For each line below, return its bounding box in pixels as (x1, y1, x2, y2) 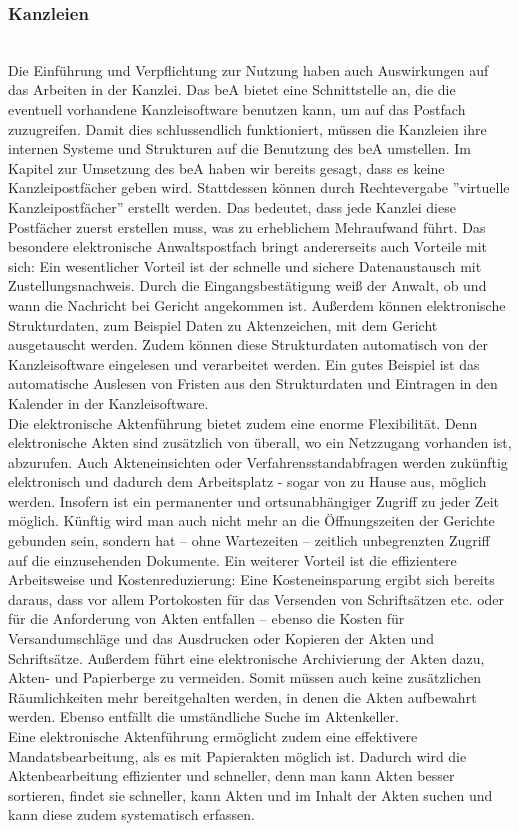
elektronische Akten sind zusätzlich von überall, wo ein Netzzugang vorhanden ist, (8, 432, 512, 453)
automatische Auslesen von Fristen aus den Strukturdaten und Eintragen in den (8, 373, 498, 394)
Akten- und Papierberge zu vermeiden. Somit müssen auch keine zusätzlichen (8, 667, 482, 688)
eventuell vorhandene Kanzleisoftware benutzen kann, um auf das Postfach (8, 99, 466, 119)
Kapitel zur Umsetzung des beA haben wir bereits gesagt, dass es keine (8, 157, 445, 178)
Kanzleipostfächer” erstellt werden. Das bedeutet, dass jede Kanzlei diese (8, 196, 456, 217)
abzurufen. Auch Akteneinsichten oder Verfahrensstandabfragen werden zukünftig (8, 451, 508, 472)
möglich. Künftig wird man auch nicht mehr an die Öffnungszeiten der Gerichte (8, 510, 495, 531)
